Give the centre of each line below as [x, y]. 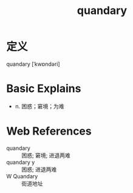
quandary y [21, 162]
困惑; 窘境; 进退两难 [46, 155]
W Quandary [22, 176]
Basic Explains [44, 89]
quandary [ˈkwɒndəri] [33, 64]
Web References [49, 131]
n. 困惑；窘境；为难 [40, 106]
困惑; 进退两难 [39, 169]
